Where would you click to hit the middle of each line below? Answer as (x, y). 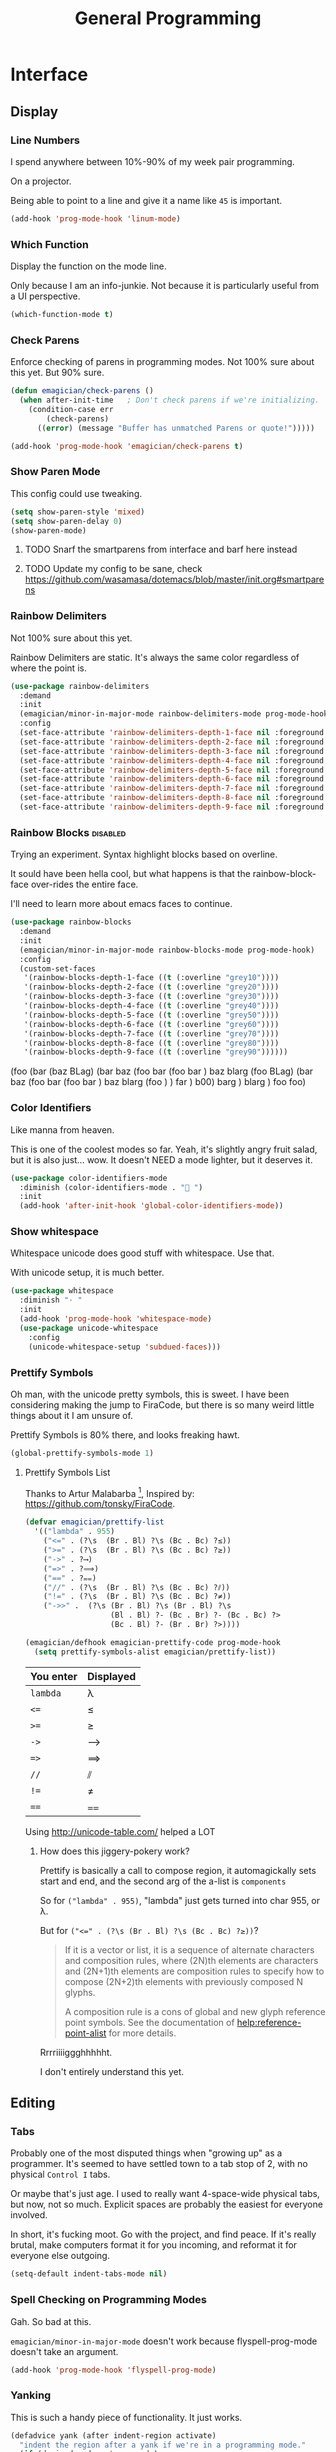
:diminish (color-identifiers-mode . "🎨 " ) (111, 1187)
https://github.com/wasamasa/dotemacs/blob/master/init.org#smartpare (174, 579)
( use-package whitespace (62, 1291)
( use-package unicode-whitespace (89, 1328)
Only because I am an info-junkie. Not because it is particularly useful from (165, 286)
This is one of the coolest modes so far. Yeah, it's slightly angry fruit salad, (164, 1149)
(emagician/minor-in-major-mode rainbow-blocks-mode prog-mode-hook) (167, 950)
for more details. (142, 2033)
